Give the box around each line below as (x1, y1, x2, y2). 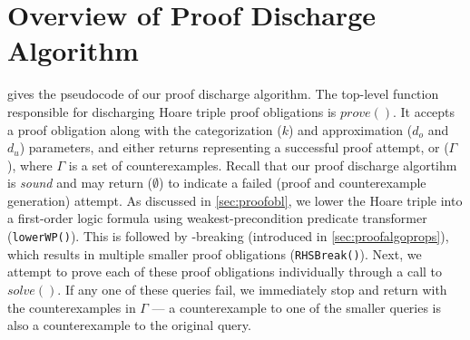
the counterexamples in (7, 297, 136, 316)
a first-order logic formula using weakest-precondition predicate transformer (7, 209, 427, 228)
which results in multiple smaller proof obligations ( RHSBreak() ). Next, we (7, 244, 422, 263)
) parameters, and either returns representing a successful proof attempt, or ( (19, 138, 449, 157)
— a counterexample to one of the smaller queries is (152, 297, 442, 316)
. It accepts (392, 102, 455, 121)
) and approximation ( (288, 120, 413, 139)
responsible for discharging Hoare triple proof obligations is (7, 102, 337, 121)
